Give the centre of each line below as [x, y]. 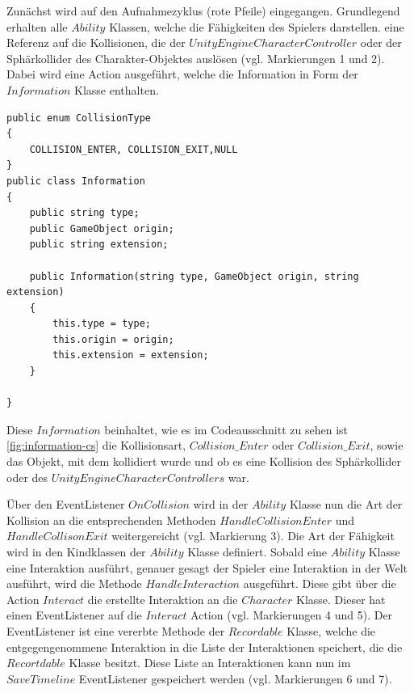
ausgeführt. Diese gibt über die [320, 583]
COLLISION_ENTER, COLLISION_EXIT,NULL [134, 149]
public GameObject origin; [102, 228]
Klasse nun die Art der [346, 504]
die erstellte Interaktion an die [163, 599]
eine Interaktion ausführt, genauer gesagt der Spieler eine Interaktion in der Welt [207, 567]
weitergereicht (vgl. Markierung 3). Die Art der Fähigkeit [253, 536]
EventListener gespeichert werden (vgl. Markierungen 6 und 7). [235, 678]
